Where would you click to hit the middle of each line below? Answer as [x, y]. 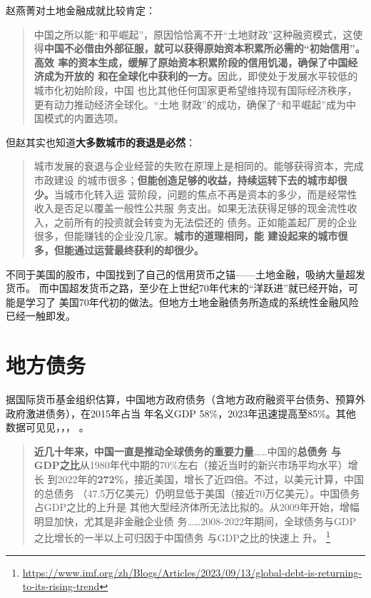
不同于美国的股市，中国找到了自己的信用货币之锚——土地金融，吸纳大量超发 [185, 274]
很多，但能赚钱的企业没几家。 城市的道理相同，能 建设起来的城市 [186, 236]
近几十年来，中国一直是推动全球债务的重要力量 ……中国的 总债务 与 [187, 451]
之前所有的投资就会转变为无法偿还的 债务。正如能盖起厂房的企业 [205, 222]
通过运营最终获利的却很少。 [139, 249]
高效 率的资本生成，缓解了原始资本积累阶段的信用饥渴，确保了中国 [191, 62]
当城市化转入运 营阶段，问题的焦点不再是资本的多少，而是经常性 [205, 194]
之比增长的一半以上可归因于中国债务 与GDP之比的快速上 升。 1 [182, 536]
